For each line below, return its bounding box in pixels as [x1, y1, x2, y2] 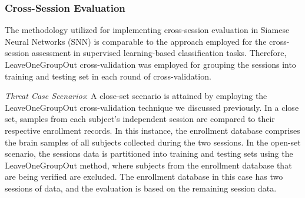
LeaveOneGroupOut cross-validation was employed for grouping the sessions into [5, 58, 296, 70]
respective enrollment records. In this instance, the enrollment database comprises [5, 124, 300, 136]
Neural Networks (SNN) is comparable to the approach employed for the [5, 35, 267, 47]
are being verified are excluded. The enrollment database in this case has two [5, 170, 283, 183]
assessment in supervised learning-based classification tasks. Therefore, [32, 47, 287, 59]
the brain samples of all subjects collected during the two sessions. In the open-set [5, 136, 301, 148]
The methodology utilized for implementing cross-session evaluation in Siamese [5, 24, 290, 36]
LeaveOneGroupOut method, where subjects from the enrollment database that [5, 159, 292, 171]
